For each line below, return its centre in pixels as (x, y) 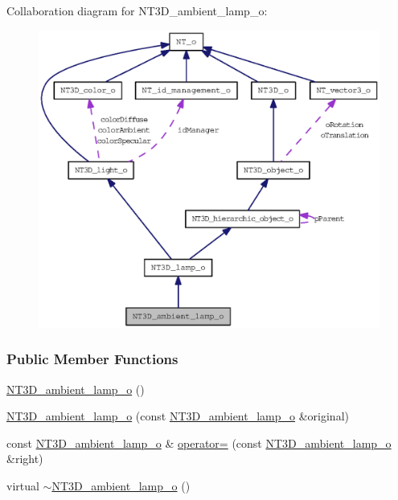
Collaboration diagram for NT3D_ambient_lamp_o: (137, 10)
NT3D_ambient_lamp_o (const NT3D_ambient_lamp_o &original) (178, 416)
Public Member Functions (92, 359)
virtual (23, 485)
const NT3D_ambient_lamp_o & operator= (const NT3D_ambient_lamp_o (199, 443)
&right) (25, 459)
